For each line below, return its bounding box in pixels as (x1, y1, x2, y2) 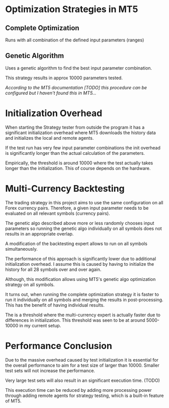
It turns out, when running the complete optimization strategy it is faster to (5, 291, 159, 297)
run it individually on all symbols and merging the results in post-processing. (5, 297, 163, 303)
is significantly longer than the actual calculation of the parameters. (5, 150, 145, 156)
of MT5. (5, 397, 22, 404)
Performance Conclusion (5, 340, 112, 352)
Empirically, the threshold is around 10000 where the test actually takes (5, 160, 153, 166)
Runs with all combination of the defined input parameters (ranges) (5, 37, 144, 43)
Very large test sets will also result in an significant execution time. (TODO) (5, 377, 160, 383)
